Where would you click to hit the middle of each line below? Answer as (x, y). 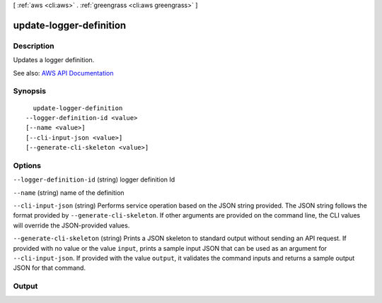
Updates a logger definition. (54, 60)
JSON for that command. (50, 268)
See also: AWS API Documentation (63, 73)
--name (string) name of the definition (69, 192)
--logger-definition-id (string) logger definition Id (94, 179)
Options (27, 165)
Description (34, 46)
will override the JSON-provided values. (71, 225)
